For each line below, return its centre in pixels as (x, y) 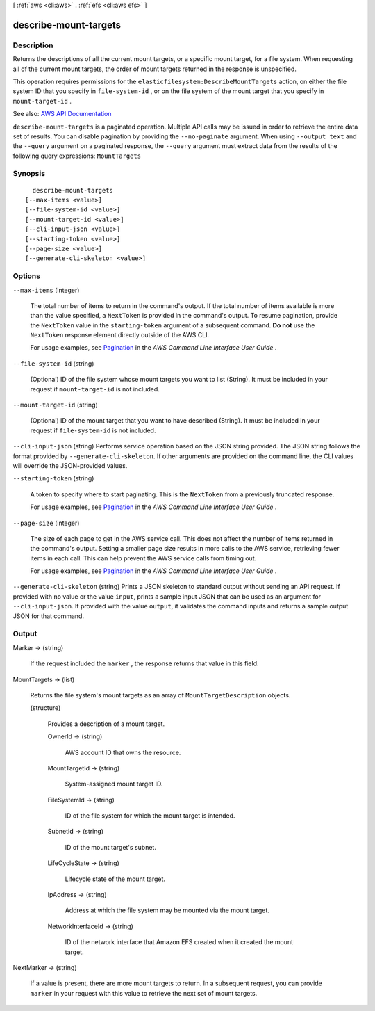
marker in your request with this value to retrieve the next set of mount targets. (144, 993)
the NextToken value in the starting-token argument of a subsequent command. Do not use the (173, 325)
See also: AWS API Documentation (62, 114)
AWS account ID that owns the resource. (123, 752)
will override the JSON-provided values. (70, 465)
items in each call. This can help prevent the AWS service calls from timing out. (143, 558)
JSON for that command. (49, 616)
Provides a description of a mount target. (106, 724)
